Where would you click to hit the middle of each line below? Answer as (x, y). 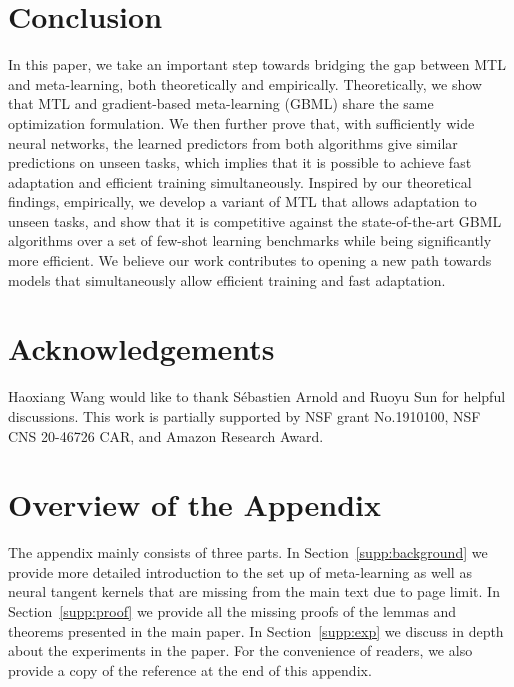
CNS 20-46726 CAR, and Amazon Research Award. (166, 435)
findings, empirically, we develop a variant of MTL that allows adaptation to (242, 201)
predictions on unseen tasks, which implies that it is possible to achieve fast (240, 162)
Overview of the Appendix (195, 504)
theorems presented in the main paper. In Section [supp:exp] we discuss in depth (256, 630)
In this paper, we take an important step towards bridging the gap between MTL (257, 64)
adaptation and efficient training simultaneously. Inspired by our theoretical (240, 181)
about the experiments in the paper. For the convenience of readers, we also (240, 650)
